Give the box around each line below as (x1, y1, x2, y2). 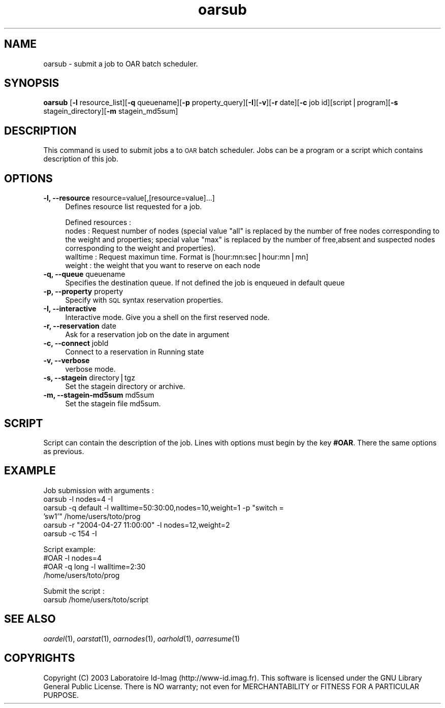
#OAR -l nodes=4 (43, 553, 102, 562)
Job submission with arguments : (43, 486, 154, 495)
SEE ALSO (4, 613, 56, 626)
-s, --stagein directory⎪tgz (43, 373, 135, 382)
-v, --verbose (43, 356, 90, 365)
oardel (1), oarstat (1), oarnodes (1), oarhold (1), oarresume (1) (43, 634, 240, 643)
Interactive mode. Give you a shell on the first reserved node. (65, 313, 270, 322)
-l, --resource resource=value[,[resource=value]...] (43, 194, 215, 203)
